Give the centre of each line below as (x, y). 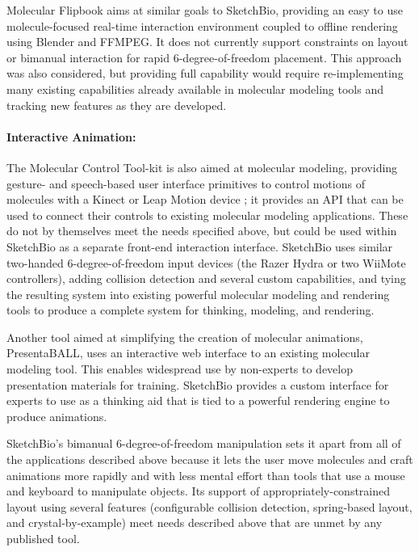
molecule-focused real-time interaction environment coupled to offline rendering (202, 25)
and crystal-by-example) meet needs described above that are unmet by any (195, 523)
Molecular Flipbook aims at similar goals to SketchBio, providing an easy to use (205, 10)
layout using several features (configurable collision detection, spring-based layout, (209, 506)
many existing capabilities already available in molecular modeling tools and (195, 88)
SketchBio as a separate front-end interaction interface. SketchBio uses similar (200, 246)
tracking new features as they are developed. (117, 105)
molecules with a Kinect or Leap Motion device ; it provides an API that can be (205, 199)
